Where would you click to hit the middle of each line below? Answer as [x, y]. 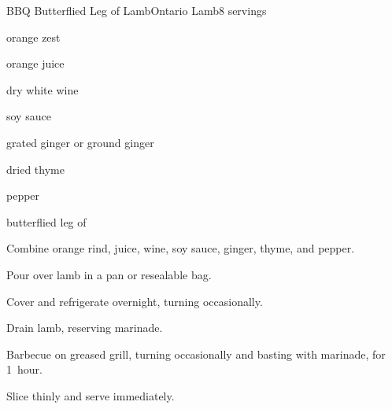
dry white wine [43, 89]
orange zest [33, 37]
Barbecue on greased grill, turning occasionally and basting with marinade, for [196, 354]
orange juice [35, 63]
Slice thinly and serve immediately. [91, 395]
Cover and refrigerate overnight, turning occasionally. [135, 301]
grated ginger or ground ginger [80, 142]
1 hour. [24, 369]
